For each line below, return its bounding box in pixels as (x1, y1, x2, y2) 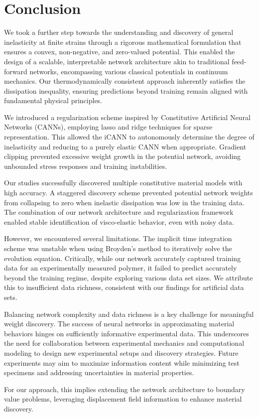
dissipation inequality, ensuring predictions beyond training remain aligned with (4, 85, 248, 96)
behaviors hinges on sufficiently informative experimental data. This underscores (4, 328, 249, 338)
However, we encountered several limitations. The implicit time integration (4, 233, 232, 244)
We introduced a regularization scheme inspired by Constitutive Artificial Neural (4, 112, 251, 122)
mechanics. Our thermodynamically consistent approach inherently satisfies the (4, 76, 246, 86)
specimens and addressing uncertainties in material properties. (4, 367, 194, 378)
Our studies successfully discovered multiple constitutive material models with (4, 177, 243, 188)
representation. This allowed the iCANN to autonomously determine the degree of (4, 132, 255, 142)
